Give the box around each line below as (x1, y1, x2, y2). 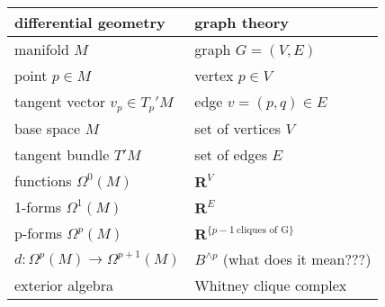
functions (14, 169, 72, 191)
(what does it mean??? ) (222, 248, 372, 269)
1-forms (14, 195, 62, 217)
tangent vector (14, 91, 105, 112)
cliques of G (237, 225, 290, 236)
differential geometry (14, 12, 166, 32)
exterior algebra (14, 274, 113, 295)
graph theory (194, 12, 289, 32)
